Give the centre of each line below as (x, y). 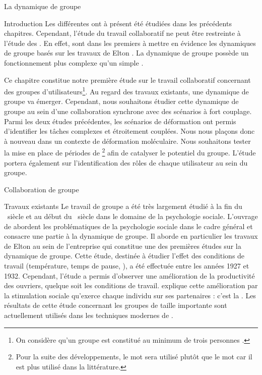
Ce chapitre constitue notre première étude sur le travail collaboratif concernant (127, 79)
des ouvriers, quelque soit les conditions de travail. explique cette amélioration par (131, 285)
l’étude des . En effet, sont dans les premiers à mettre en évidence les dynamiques (130, 43)
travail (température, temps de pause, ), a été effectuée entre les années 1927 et (127, 265)
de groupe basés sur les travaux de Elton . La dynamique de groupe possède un (126, 53)
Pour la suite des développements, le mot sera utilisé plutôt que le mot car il (134, 357)
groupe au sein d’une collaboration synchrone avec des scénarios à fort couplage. (128, 111)
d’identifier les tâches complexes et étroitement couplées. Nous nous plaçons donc (129, 131)
